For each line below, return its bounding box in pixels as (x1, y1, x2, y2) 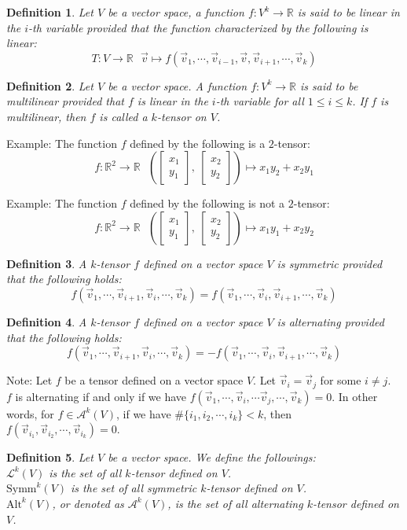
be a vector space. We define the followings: (108, 449, 316, 466)
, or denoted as (52, 495, 124, 511)
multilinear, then (6, 108, 86, 124)
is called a (99, 108, 148, 124)
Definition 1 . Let (6, 4, 93, 20)
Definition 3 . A (6, 255, 87, 271)
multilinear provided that (6, 93, 124, 109)
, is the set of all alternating (167, 495, 303, 511)
